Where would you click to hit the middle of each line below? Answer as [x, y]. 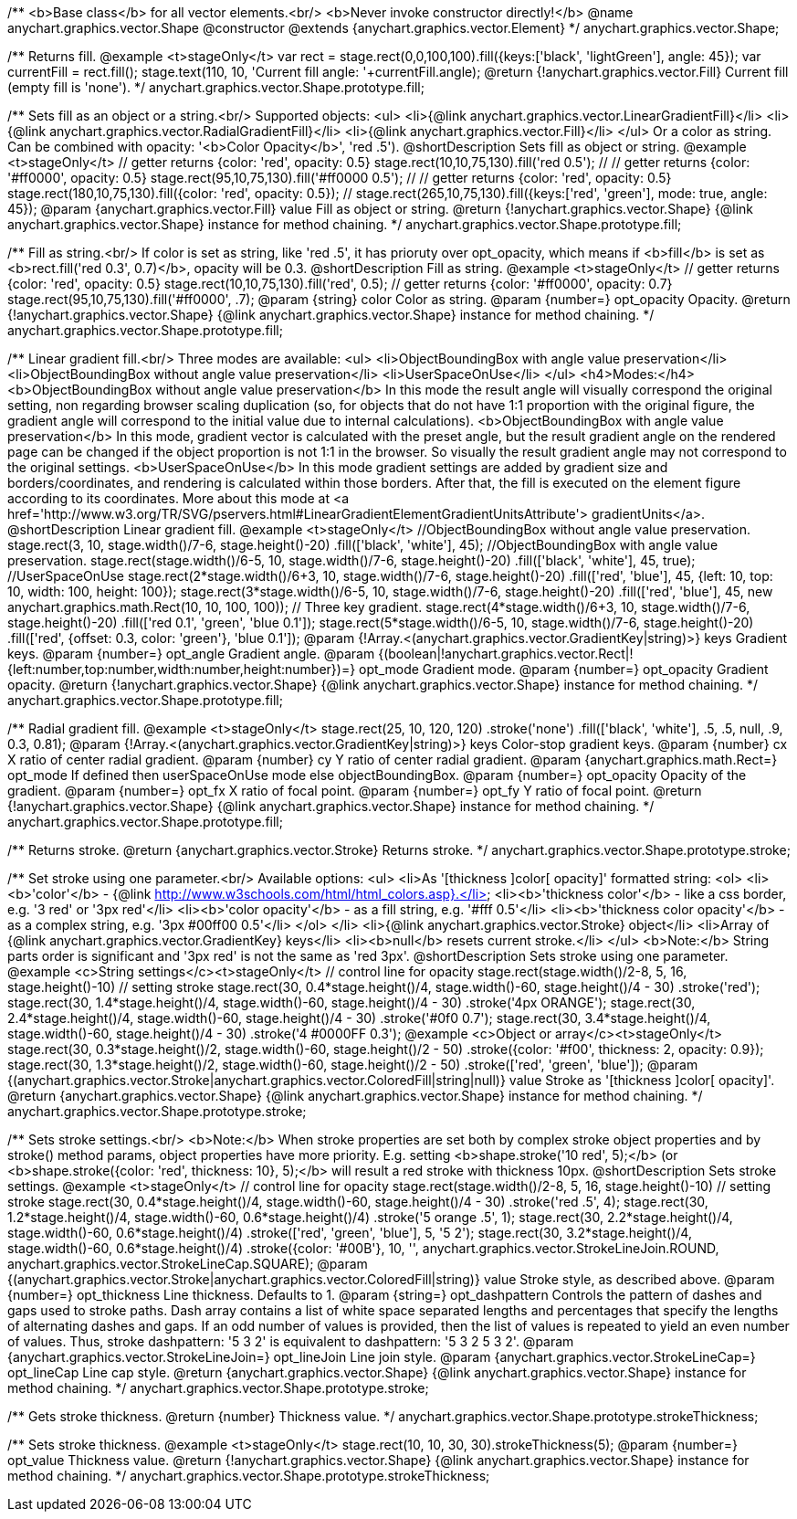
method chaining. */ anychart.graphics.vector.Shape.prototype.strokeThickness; [249, 1476]
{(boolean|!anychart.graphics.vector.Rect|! [506, 654]
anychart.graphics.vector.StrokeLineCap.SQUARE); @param [188, 1264]
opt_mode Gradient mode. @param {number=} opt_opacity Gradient [564, 669]
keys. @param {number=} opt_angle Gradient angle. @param [191, 654]
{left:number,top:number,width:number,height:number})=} [182, 669]
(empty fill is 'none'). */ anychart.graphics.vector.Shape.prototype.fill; [216, 87]
